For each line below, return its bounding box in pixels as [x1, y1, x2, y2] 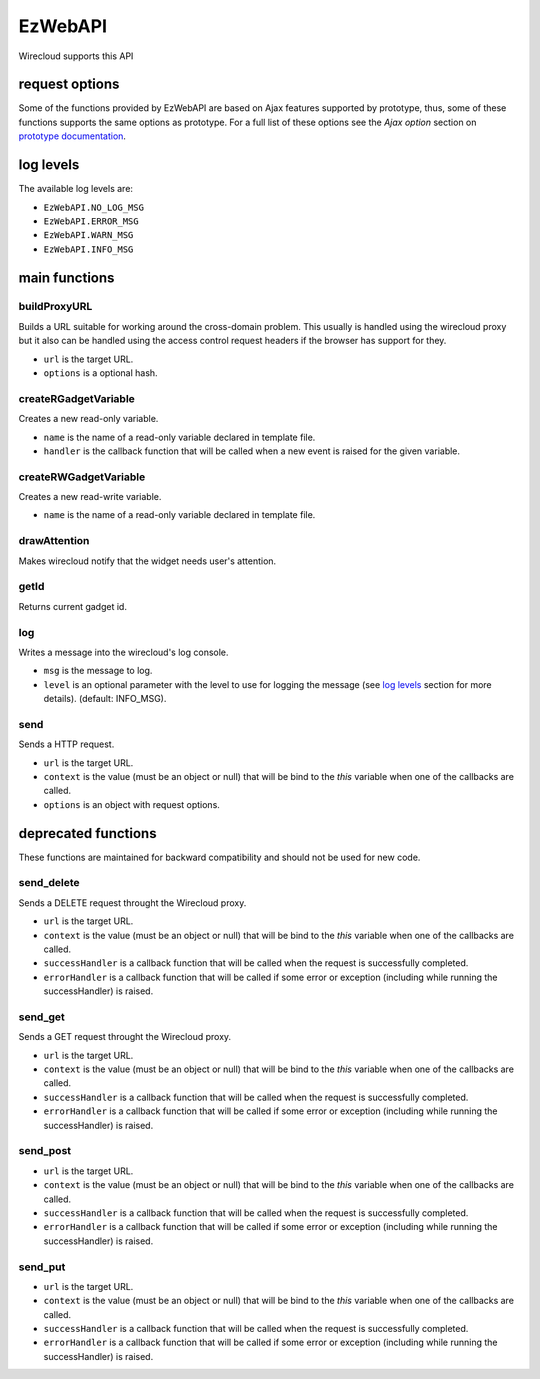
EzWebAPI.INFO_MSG [43, 243, 134, 255]
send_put [18, 1260, 66, 1274]
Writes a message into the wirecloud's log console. [18, 646, 229, 658]
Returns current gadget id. [18, 600, 127, 612]
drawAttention [18, 534, 90, 548]
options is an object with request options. [43, 798, 220, 810]
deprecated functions [18, 825, 157, 842]
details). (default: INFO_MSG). [43, 693, 167, 705]
